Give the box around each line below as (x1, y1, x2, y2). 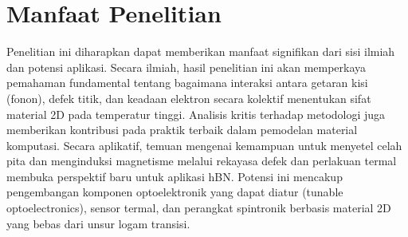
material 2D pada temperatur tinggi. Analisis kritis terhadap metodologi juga (6, 105, 386, 122)
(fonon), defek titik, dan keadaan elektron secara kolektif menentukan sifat (6, 89, 371, 106)
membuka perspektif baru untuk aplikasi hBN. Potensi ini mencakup (6, 168, 343, 184)
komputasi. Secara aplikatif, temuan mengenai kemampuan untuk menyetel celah (6, 136, 402, 153)
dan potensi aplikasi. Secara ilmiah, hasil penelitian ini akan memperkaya (6, 58, 367, 75)
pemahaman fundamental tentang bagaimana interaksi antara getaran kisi (6, 74, 368, 91)
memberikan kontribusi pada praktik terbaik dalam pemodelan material (6, 121, 358, 138)
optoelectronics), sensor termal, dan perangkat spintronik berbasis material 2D (6, 199, 391, 216)
